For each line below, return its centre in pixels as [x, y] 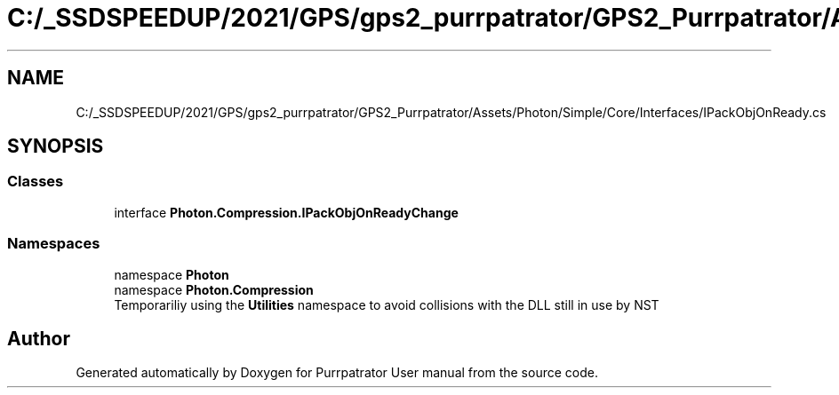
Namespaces [54, 244]
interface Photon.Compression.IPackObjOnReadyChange [286, 212]
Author [39, 338]
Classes [36, 182]
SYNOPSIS [56, 146]
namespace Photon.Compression [214, 289]
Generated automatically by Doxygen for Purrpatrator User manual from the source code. [337, 373]
